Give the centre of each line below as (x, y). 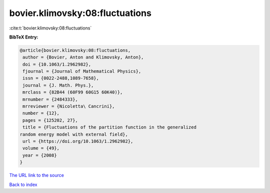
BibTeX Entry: (24, 37)
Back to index (23, 184)
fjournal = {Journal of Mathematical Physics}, (82, 71)
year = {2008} (40, 155)
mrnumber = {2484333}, (50, 99)
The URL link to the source (37, 175)
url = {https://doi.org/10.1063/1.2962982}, (78, 141)
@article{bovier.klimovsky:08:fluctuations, (75, 50)
